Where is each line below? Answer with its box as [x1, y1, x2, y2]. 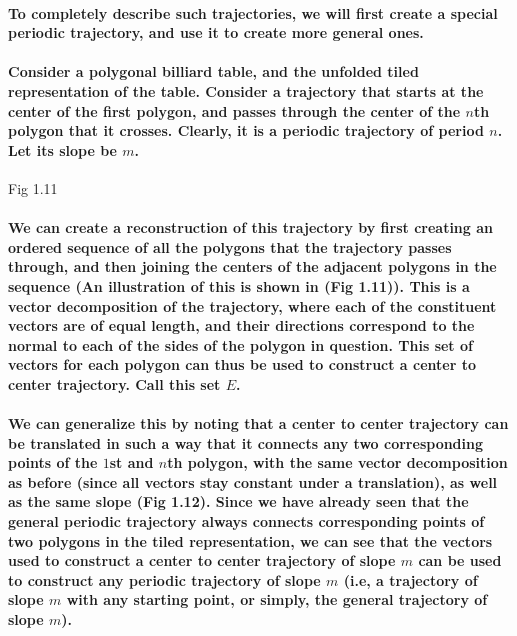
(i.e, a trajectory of [343, 569, 478, 590]
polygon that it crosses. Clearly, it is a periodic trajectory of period [8, 120, 484, 141]
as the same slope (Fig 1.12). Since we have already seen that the [8, 491, 469, 512]
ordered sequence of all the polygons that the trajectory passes [8, 236, 452, 257]
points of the [8, 452, 98, 473]
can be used [418, 550, 502, 571]
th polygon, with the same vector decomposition [167, 452, 508, 473]
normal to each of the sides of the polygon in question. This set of [8, 334, 473, 355]
